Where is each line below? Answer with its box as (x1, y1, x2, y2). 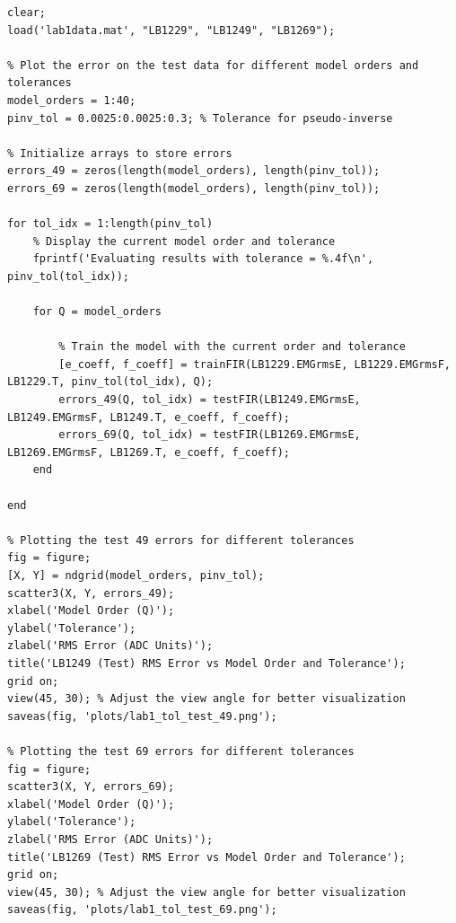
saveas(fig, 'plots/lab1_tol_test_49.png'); (7, 709, 277, 723)
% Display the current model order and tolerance (32, 234, 336, 248)
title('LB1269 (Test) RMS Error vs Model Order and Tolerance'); (7, 850, 406, 864)
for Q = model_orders (32, 305, 162, 319)
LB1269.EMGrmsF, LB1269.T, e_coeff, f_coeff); (7, 445, 290, 459)
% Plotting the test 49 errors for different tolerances (7, 533, 355, 547)
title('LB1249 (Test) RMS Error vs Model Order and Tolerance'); (7, 656, 406, 670)
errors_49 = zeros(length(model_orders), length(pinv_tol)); (7, 164, 381, 178)
